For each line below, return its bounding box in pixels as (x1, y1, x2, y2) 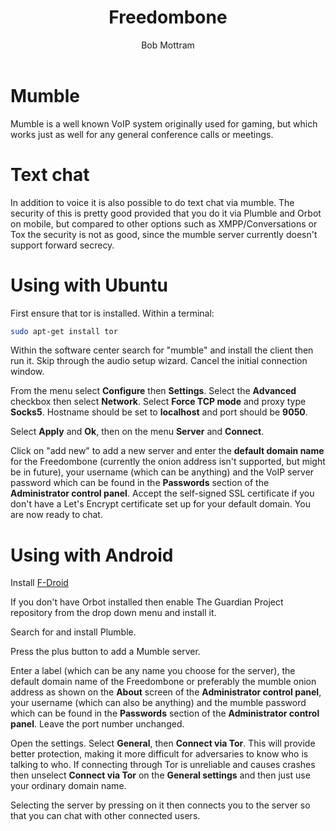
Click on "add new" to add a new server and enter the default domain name (10, 445, 325, 457)
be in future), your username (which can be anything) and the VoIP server (10, 466, 315, 478)
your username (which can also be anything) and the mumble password (10, 697, 307, 709)
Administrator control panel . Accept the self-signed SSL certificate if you (10, 487, 315, 500)
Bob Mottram (141, 39, 195, 51)
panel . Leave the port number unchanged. (10, 718, 185, 730)
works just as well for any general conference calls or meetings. (10, 128, 274, 140)
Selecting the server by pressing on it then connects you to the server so (10, 799, 311, 811)
